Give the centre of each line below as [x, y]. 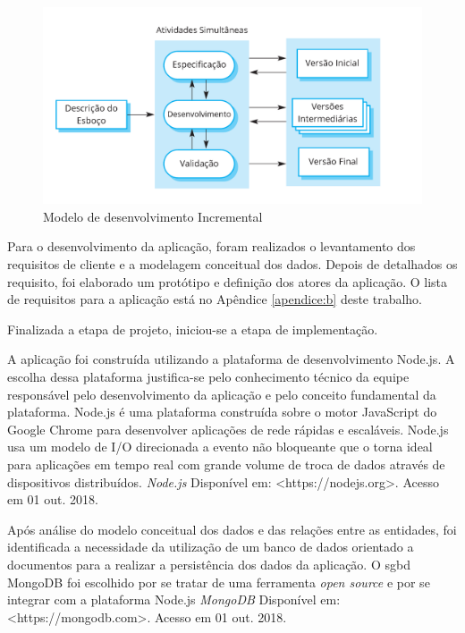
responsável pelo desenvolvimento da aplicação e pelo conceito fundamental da [222, 394]
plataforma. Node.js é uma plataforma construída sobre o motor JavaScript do [222, 412]
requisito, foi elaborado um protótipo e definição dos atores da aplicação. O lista [228, 281]
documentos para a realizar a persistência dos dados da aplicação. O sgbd [209, 564]
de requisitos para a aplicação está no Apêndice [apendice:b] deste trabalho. [215, 299]
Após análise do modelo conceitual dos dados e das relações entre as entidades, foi [232, 529]
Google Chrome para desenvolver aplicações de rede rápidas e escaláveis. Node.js [228, 429]
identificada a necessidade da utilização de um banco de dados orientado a [211, 547]
